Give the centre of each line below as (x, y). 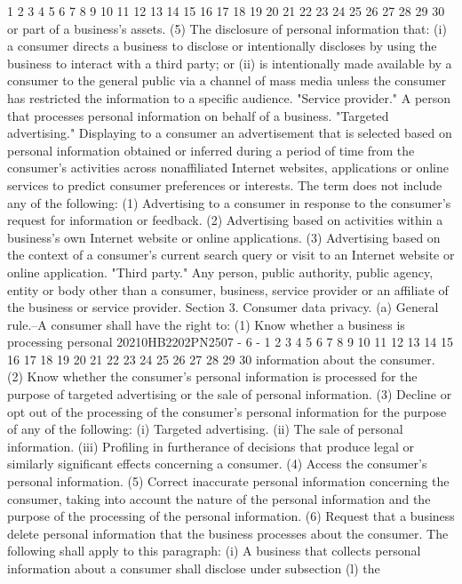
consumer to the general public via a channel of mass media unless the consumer (227, 80)
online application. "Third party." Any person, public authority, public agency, (220, 272)
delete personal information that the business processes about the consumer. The (228, 533)
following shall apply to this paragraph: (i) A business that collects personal (214, 551)
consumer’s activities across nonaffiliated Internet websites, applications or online (228, 168)
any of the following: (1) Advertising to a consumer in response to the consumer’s (229, 202)
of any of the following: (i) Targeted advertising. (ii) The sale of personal (205, 429)
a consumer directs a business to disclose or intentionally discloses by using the (222, 46)
